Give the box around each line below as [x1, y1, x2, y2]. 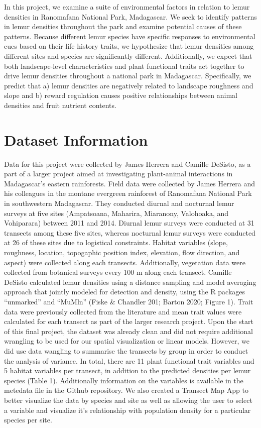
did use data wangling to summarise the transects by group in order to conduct [4, 345, 248, 356]
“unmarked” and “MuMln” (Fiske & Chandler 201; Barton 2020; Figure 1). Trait [4, 296, 253, 306]
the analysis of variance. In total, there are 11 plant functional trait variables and [4, 355, 254, 366]
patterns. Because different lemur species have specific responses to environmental [4, 31, 255, 41]
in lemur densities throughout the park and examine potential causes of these [4, 21, 242, 32]
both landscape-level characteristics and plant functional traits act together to [4, 60, 244, 71]
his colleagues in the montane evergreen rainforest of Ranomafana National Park [4, 188, 252, 198]
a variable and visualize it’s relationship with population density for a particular [4, 404, 251, 415]
